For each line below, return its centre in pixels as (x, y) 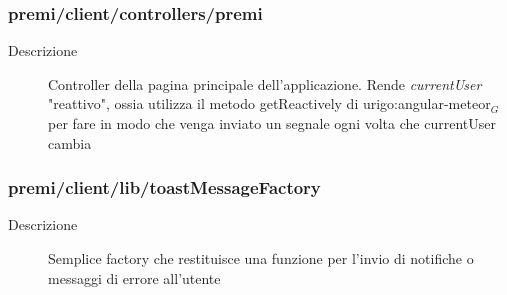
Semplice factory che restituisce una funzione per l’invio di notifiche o (261, 258)
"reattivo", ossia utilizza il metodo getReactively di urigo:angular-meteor (269, 103)
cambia (70, 142)
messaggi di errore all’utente (134, 277)
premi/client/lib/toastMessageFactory (164, 187)
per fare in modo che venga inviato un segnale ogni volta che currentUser (272, 123)
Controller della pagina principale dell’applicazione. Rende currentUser (265, 83)
